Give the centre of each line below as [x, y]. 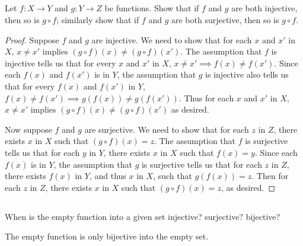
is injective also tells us [247, 74]
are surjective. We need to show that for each [167, 129]
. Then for [270, 176]
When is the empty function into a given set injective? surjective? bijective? [143, 216]
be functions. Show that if [152, 8]
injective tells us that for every [60, 63]
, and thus [108, 176]
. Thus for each [206, 98]
